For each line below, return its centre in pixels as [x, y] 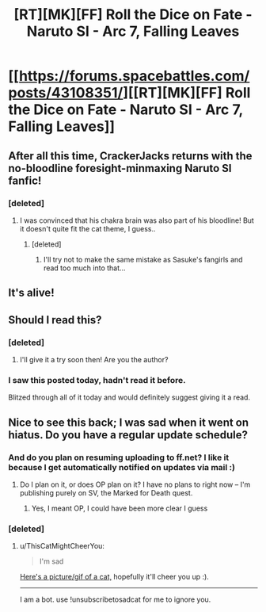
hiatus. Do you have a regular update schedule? [128, 435]
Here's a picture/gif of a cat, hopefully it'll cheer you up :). [114, 577]
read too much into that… [84, 268]
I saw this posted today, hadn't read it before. [97, 380]
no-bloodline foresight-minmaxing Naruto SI [120, 168]
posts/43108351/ [66, 93]
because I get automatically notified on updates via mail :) [122, 467]
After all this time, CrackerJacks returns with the [130, 156]
